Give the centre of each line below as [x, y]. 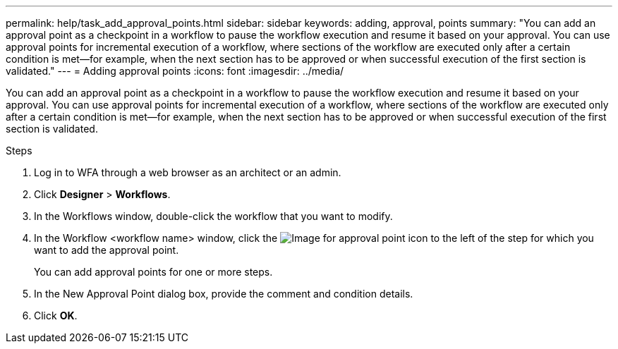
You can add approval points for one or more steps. [153, 272]
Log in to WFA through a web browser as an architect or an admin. [188, 172]
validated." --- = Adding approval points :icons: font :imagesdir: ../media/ [175, 71]
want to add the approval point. [107, 250]
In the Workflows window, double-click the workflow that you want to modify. [213, 216]
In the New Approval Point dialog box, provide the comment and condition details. [224, 294]
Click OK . [56, 316]
